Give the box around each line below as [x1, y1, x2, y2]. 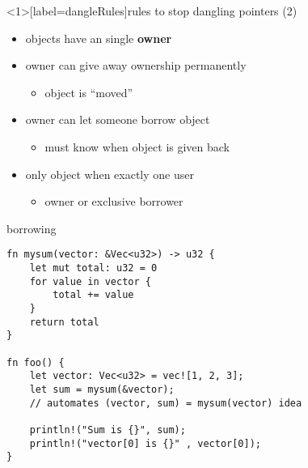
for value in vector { [29, 275, 151, 287]
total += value [53, 289, 134, 301]
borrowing [6, 219, 57, 236]
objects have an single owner [25, 29, 172, 46]
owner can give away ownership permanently [25, 57, 247, 74]
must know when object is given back [44, 138, 230, 155]
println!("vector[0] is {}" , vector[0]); [29, 437, 261, 449]
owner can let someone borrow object [25, 111, 210, 128]
